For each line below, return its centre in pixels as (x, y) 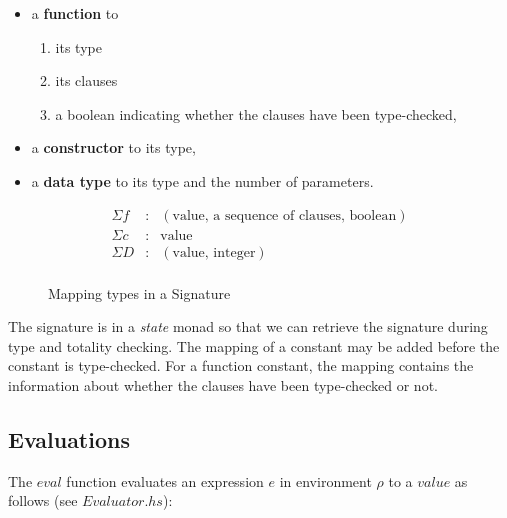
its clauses (86, 80)
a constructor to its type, (113, 147)
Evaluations (69, 439)
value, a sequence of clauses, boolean (284, 215)
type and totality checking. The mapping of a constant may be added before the (254, 345)
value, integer (214, 252)
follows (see (43, 500)
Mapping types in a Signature (139, 292)
